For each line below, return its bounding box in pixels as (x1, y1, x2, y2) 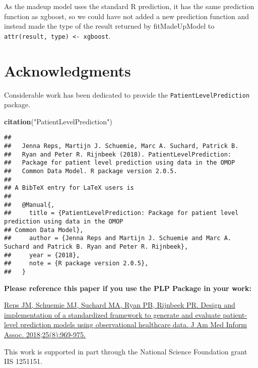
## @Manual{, (4, 201, 55, 208)
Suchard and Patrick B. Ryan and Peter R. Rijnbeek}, (4, 243, 188, 250)
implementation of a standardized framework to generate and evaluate (4, 309, 221, 320)
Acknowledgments (4, 60, 131, 81)
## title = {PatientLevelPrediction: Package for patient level (4, 209, 239, 217)
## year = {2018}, (4, 251, 80, 259)
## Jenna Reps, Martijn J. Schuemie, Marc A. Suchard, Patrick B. (4, 142, 239, 150)
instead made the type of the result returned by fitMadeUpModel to (4, 21, 215, 31)
